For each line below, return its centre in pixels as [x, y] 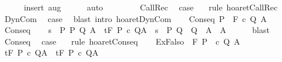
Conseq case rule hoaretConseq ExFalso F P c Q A [122, 41]
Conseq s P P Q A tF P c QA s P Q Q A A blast [137, 30]
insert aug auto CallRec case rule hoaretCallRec [151, 7]
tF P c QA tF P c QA [51, 52]
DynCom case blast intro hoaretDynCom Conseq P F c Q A [135, 18]
